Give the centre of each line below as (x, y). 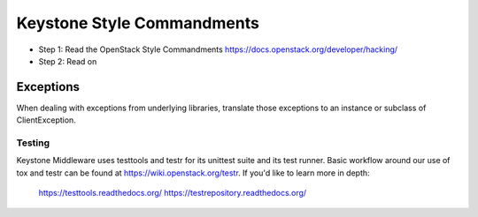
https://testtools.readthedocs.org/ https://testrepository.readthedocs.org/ (173, 193)
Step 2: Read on (68, 61)
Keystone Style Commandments (138, 23)
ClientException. (46, 120)
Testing (33, 143)
